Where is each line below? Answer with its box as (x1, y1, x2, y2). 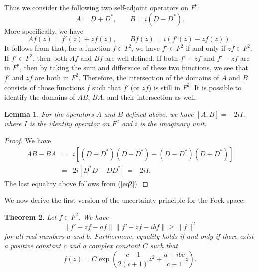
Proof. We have (4, 135, 51, 145)
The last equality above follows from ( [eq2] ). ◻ (4, 178, 149, 188)
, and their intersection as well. (103, 92, 197, 102)
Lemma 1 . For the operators (4, 108, 94, 119)
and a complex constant (69, 240, 140, 251)
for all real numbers (4, 230, 65, 241)
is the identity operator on (29, 118, 110, 129)
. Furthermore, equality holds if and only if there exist (89, 230, 254, 241)
